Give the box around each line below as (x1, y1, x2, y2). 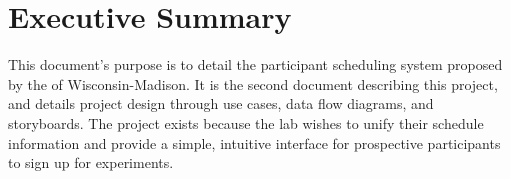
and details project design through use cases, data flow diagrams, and (8, 93, 434, 114)
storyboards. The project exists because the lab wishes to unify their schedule (8, 112, 484, 133)
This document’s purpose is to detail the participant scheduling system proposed (8, 54, 503, 75)
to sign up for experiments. (8, 152, 174, 173)
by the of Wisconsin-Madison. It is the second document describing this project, (8, 73, 498, 94)
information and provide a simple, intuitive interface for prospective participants (8, 132, 501, 153)
